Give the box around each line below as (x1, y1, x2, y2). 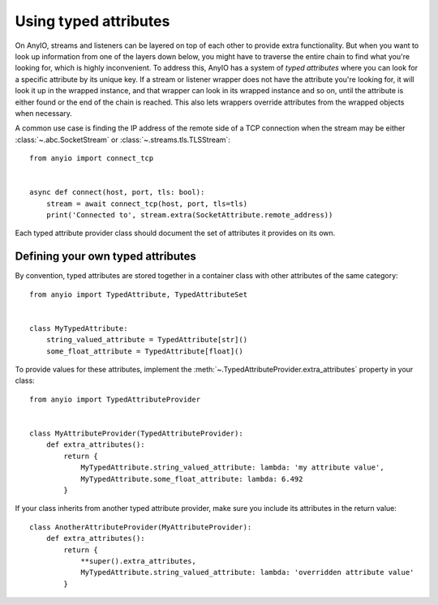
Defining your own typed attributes (15, 250, 196, 264)
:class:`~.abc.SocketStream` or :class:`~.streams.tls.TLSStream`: (15, 135, 231, 144)
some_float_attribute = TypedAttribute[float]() (45, 346, 243, 356)
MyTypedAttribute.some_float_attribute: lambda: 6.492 (80, 474, 303, 483)
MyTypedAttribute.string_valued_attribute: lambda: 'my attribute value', (80, 463, 384, 472)
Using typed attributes (15, 12, 170, 30)
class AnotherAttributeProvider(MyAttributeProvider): (29, 522, 252, 531)
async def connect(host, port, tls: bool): (29, 187, 205, 197)
